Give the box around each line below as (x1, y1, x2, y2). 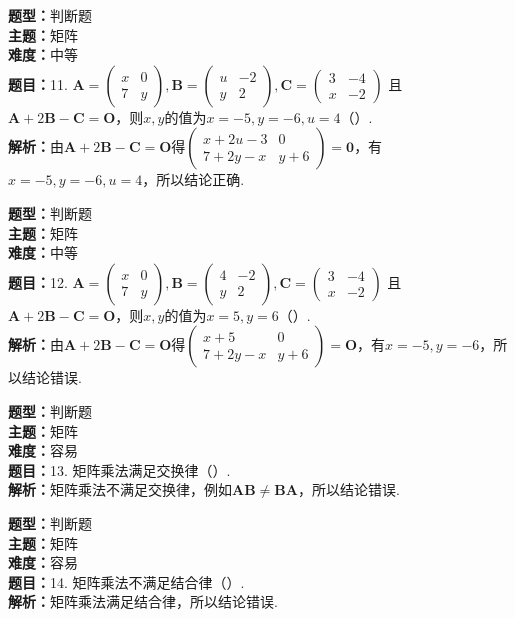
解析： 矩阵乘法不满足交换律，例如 (8, 479, 232, 500)
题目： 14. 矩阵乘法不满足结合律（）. (8, 571, 245, 592)
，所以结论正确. (142, 169, 245, 190)
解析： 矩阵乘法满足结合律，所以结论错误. (8, 591, 278, 612)
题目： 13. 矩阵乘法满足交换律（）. (8, 459, 231, 480)
